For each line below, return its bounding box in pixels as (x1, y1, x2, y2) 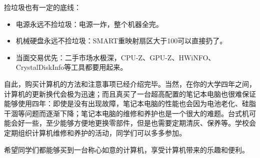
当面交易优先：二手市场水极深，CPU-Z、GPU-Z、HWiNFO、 (15, 52, 215, 62)
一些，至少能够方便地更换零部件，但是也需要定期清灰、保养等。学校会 (24, 118, 256, 128)
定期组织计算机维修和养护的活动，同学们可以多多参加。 (4, 127, 186, 138)
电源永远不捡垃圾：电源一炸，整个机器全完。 (15, 18, 163, 29)
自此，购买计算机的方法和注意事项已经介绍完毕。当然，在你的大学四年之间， (4, 78, 256, 89)
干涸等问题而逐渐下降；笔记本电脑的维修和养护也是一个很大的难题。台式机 (4, 108, 249, 118)
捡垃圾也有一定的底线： (4, 2, 81, 12)
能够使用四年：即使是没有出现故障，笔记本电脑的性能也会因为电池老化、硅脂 (4, 98, 256, 109)
